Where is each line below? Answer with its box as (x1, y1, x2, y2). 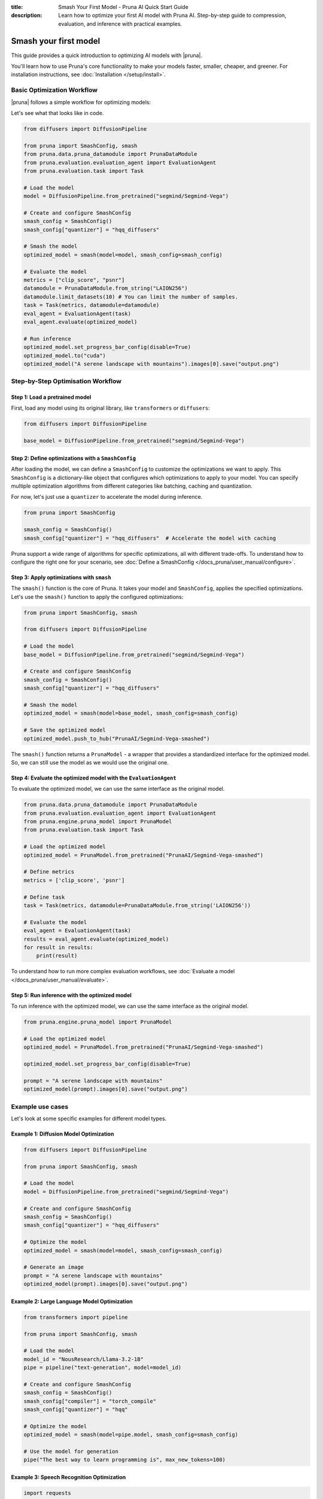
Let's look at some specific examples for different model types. (11, 1115, 167, 1122)
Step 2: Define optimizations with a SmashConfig (11, 454, 136, 462)
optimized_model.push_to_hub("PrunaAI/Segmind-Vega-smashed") (23, 735, 210, 742)
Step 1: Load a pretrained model (11, 393, 92, 401)
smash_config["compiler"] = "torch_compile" (23, 1398, 157, 1404)
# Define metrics (23, 868, 75, 875)
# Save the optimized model (23, 727, 106, 734)
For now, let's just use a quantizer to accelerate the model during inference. (11, 493, 203, 501)
